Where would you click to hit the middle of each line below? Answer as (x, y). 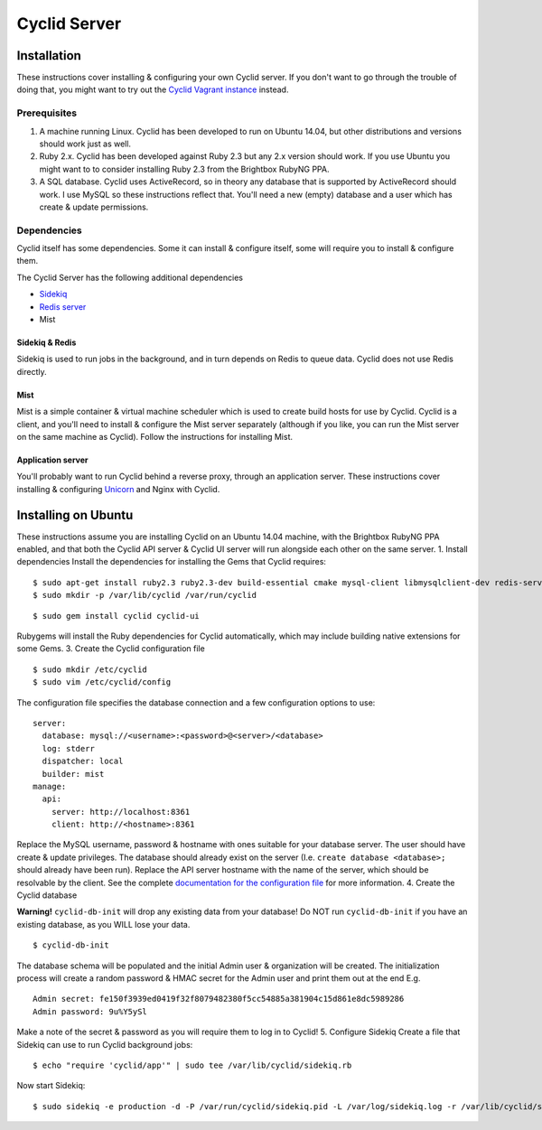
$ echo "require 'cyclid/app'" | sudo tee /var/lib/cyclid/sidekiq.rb (192, 1065)
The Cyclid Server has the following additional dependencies (130, 277)
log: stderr (68, 748)
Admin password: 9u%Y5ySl (90, 1011)
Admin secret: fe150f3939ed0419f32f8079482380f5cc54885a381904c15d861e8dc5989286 (219, 999)
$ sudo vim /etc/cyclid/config (102, 682)
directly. (32, 371)
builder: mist (73, 774)
